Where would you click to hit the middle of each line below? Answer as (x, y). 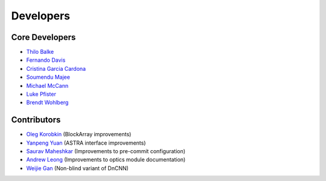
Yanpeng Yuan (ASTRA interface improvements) (86, 143)
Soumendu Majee (48, 77)
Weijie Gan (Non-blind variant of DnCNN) (78, 168)
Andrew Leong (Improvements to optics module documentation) (106, 160)
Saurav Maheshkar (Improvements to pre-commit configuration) (106, 151)
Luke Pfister (41, 94)
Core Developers (43, 37)
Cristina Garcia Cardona (56, 68)
